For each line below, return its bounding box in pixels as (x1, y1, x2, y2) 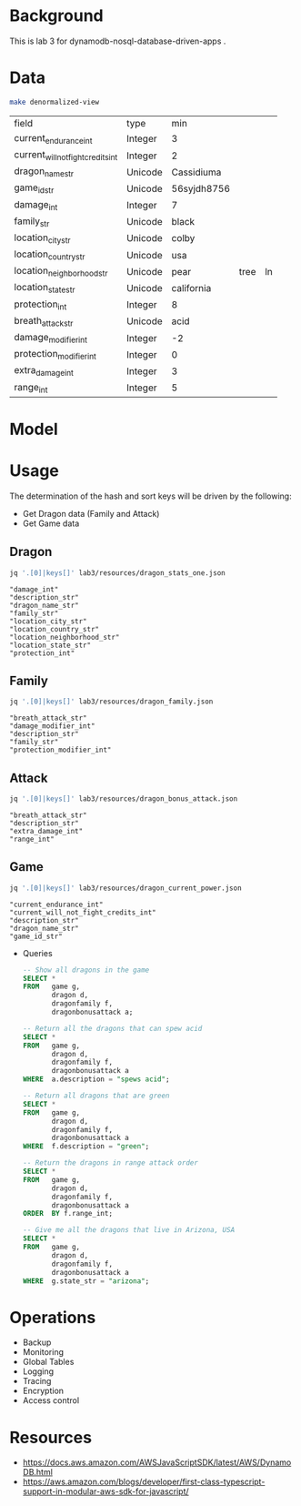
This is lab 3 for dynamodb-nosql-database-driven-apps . (9, 35, 226, 46)
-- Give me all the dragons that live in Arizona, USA (22, 1226, 236, 1235)
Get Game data (22, 518, 80, 529)
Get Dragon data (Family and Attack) (22, 508, 160, 519)
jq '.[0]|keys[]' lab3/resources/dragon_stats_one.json (9, 568, 226, 578)
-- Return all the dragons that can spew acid (22, 1024, 203, 1033)
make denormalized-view (9, 97, 100, 106)
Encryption (22, 1385, 65, 1397)
